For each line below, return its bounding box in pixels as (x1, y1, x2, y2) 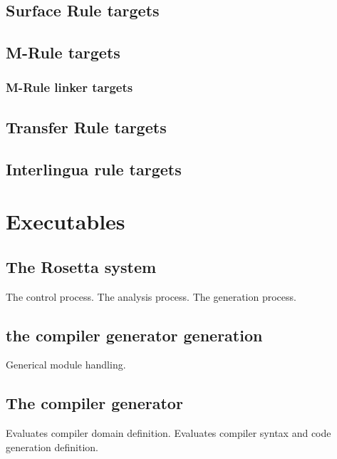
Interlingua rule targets (6, 158, 182, 180)
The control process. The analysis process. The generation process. (6, 289, 296, 304)
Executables (6, 207, 125, 236)
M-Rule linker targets (6, 78, 133, 96)
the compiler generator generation (6, 324, 263, 346)
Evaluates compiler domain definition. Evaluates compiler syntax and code (6, 426, 331, 440)
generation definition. (6, 439, 98, 454)
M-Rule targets (6, 41, 120, 63)
